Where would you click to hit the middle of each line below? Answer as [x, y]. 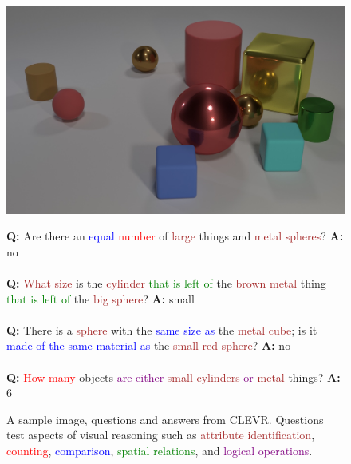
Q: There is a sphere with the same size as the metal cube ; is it [162, 329]
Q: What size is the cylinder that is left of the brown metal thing [166, 282]
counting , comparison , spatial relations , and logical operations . [160, 450]
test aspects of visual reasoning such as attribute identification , [161, 435]
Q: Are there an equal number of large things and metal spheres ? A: [175, 236]
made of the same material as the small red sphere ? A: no [149, 345]
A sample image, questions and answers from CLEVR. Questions [165, 419]
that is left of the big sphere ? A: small [101, 298]
